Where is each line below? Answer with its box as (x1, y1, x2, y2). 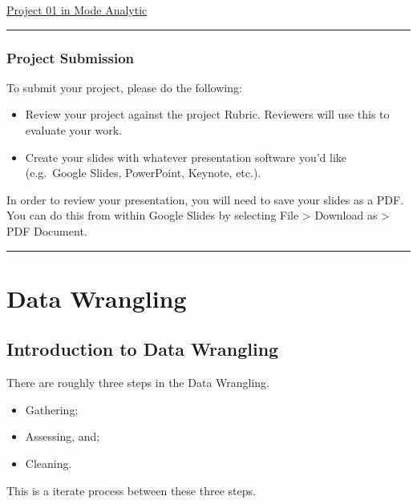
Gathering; (25, 401, 79, 417)
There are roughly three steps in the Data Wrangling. (6, 374, 270, 391)
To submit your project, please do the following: (6, 79, 242, 95)
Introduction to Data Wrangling (6, 337, 279, 361)
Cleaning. (25, 454, 72, 471)
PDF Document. (6, 222, 87, 239)
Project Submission (6, 47, 135, 67)
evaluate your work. (25, 122, 123, 138)
